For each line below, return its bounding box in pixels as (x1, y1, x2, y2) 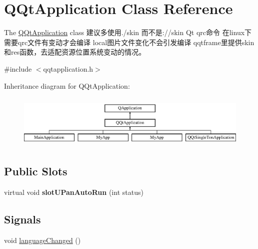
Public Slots (4, 163, 67, 179)
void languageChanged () (4, 234, 81, 245)
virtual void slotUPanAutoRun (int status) (4, 186, 143, 197)
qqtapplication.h (43, 63, 93, 74)
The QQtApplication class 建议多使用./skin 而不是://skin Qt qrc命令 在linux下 (4, 27, 252, 38)
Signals (4, 211, 41, 226)
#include (4, 63, 32, 74)
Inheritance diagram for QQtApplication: (4, 80, 130, 91)
